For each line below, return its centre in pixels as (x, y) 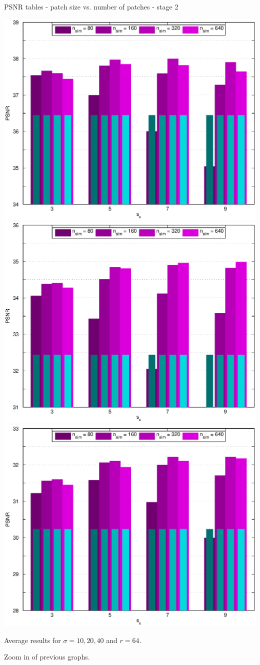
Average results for (32, 640)
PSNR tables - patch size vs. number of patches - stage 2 (91, 6)
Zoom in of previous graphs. (47, 657)
